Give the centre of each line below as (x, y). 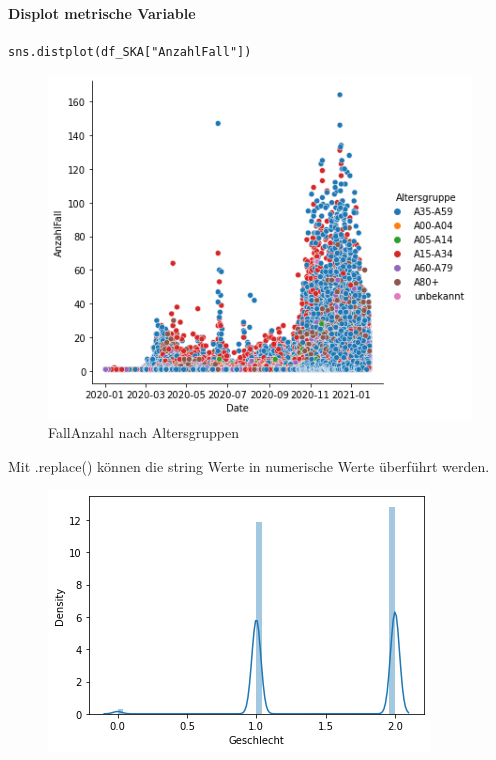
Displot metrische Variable (102, 12)
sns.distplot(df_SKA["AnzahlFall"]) (130, 51)
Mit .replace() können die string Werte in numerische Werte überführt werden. (249, 465)
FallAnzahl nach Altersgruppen (143, 432)
